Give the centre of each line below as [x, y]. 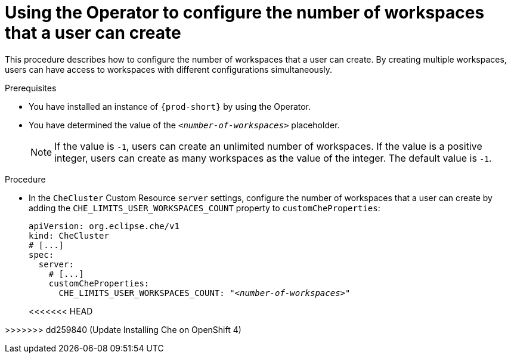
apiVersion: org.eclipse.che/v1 [104, 226]
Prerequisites [31, 88]
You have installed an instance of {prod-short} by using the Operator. [170, 106]
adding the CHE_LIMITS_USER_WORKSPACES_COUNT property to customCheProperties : [205, 208]
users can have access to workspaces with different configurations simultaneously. [169, 69]
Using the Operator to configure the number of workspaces [245, 13]
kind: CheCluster [69, 235]
